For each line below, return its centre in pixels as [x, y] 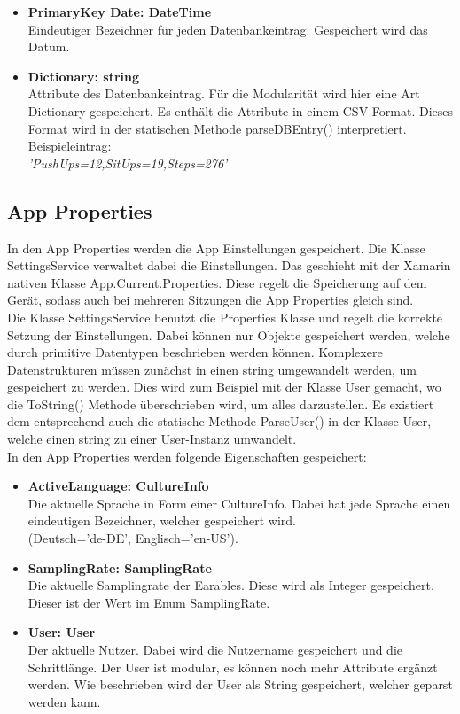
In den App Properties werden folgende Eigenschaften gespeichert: [187, 456]
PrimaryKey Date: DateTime [120, 12]
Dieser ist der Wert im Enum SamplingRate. [149, 602]
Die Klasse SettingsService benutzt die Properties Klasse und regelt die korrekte [225, 317]
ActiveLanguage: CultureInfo [118, 486]
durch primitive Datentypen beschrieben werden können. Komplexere [195, 352]
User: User [62, 632]
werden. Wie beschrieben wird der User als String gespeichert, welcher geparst [240, 684]
